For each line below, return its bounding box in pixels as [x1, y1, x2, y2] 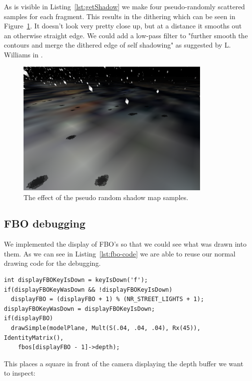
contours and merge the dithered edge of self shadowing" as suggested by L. [4, 40, 231, 50]
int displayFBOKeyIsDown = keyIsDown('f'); [4, 277, 148, 284]
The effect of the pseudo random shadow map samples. [24, 192, 188, 202]
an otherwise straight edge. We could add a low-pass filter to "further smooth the [4, 30, 248, 40]
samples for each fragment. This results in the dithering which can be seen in [4, 11, 235, 21]
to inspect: [4, 368, 36, 378]
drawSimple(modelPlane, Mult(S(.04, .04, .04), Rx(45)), [11, 325, 201, 332]
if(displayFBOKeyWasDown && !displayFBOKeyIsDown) [4, 286, 173, 293]
